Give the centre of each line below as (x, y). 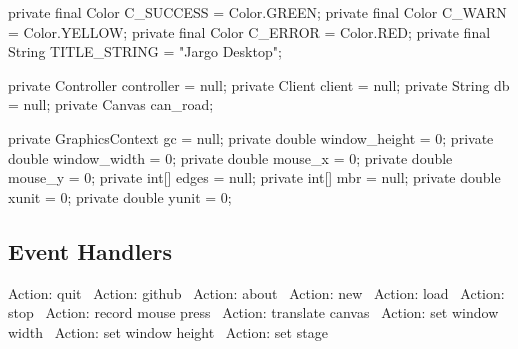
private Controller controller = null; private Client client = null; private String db (259, 84)
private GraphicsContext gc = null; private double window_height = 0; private (251, 137)
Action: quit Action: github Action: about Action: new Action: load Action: (256, 292)
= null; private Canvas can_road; (111, 104)
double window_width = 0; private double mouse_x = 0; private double (230, 157)
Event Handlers (90, 250)
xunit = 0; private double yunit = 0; (120, 196)
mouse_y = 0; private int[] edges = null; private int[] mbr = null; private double (254, 177)
